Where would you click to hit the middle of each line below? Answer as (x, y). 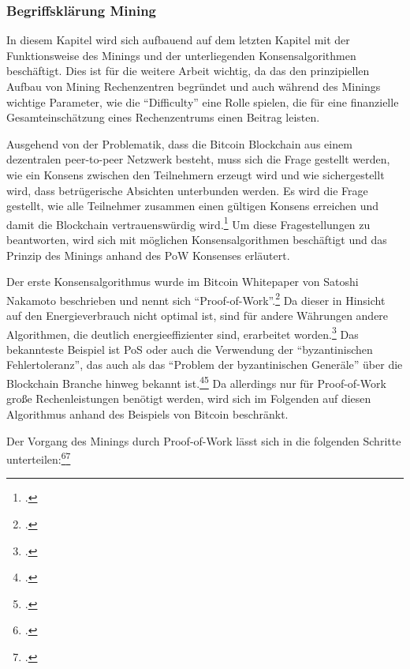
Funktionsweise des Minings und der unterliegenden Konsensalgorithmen (181, 55)
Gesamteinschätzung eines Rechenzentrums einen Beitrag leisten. (163, 117)
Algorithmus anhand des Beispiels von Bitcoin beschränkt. (147, 413)
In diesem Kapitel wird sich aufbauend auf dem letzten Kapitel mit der (178, 40)
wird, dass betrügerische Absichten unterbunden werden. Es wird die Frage (187, 190)
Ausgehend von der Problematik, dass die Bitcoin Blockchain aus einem (179, 143)
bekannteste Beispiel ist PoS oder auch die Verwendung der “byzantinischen (190, 349)
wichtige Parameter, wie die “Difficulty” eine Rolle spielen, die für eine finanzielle (203, 101)
